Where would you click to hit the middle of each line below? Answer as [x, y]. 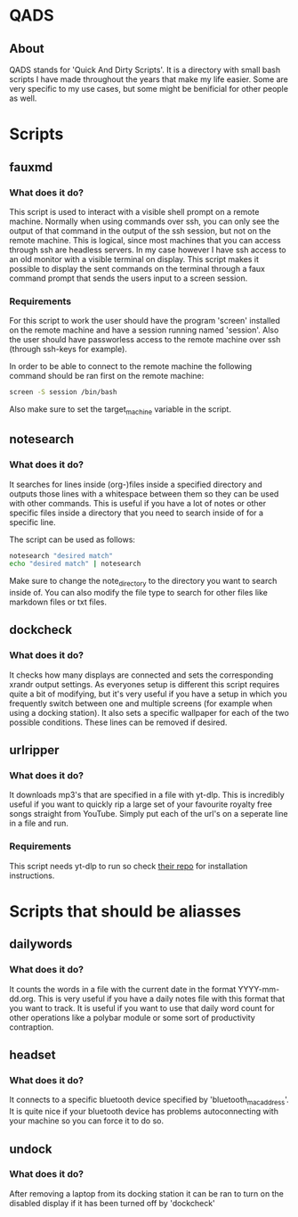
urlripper [34, 750]
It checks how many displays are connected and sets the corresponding [141, 675]
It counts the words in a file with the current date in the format [123, 989]
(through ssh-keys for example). [68, 349]
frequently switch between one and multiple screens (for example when [141, 703]
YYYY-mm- [259, 989]
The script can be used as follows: [72, 539]
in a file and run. [39, 823]
